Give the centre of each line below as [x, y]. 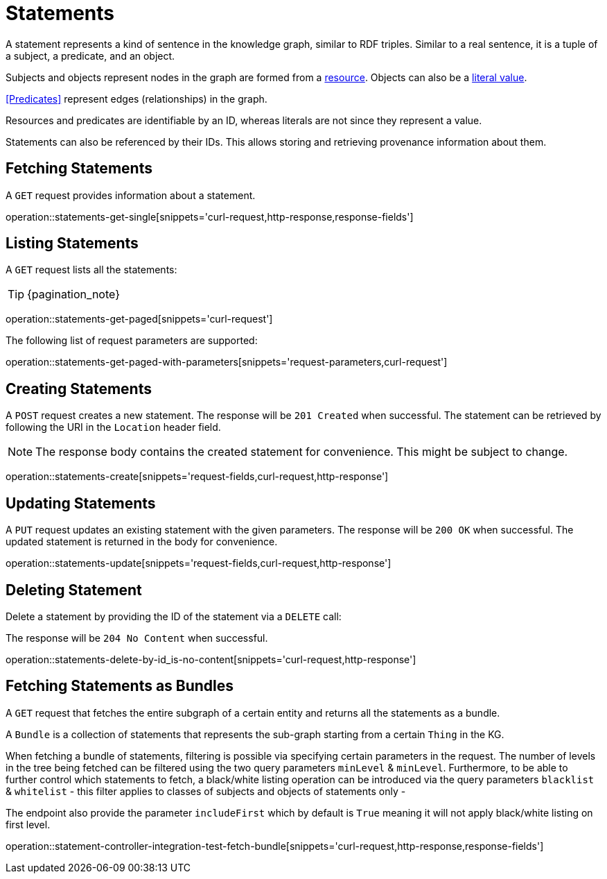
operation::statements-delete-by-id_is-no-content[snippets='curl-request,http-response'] [211, 659]
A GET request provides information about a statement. [131, 195]
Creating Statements [79, 389]
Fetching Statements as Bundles [120, 686]
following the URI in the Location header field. [113, 427]
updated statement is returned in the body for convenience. [142, 542]
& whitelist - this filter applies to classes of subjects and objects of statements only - [206, 791]
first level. [28, 824]
